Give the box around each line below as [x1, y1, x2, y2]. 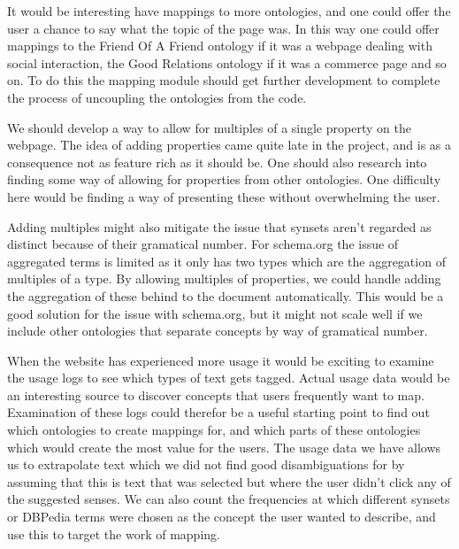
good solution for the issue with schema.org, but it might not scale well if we [7, 304, 423, 322]
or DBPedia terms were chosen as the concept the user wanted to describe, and [7, 507, 436, 526]
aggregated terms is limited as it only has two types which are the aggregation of [7, 251, 446, 270]
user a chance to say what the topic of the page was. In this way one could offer [7, 19, 440, 37]
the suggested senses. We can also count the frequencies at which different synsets [7, 490, 450, 508]
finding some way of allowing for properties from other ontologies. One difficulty [7, 170, 441, 189]
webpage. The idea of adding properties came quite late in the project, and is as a [7, 135, 451, 154]
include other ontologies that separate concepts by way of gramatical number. [7, 321, 428, 340]
